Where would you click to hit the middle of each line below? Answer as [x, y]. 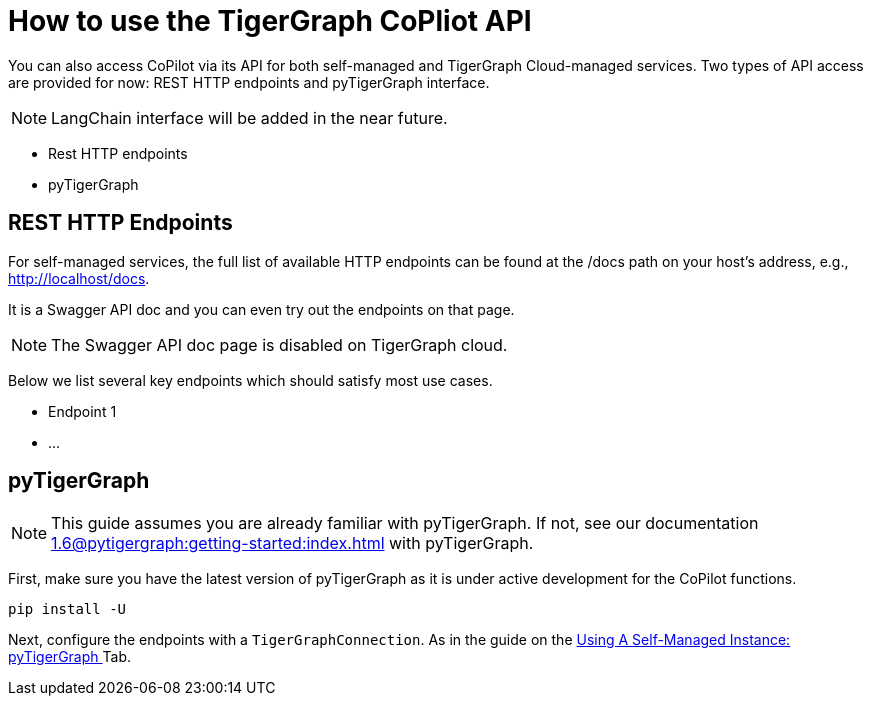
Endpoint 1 [82, 411]
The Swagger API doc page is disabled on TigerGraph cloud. [279, 344]
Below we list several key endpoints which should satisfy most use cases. [250, 380]
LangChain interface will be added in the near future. [249, 117]
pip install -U [67, 609]
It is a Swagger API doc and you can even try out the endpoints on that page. [261, 309]
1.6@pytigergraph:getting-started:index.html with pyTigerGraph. [292, 543]
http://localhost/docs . [79, 278]
